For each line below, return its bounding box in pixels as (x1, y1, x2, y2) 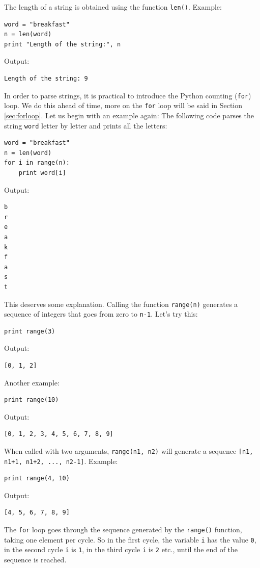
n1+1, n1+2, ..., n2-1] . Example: (4, 455, 118, 466)
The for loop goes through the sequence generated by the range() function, (4, 524, 242, 535)
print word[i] (18, 169, 66, 176)
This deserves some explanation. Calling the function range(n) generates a (4, 298, 238, 309)
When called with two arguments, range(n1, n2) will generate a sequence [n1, (4, 445, 253, 456)
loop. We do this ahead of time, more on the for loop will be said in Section (4, 100, 243, 111)
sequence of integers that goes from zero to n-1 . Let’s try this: (4, 308, 198, 319)
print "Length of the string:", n (4, 40, 121, 48)
